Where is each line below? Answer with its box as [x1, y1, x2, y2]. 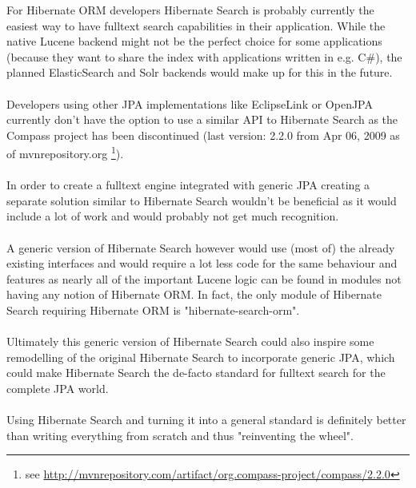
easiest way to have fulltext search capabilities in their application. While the [6, 17, 386, 34]
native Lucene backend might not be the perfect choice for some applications [6, 33, 382, 50]
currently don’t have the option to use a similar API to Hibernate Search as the [6, 111, 398, 128]
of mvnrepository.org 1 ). [6, 143, 124, 161]
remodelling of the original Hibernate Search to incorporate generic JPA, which [6, 348, 395, 365]
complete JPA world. [6, 379, 109, 396]
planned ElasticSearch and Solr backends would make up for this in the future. [6, 64, 393, 81]
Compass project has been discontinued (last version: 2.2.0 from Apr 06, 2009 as [6, 126, 400, 143]
